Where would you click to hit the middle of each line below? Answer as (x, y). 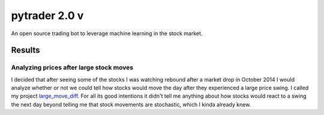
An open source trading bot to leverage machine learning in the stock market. (107, 33)
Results (25, 50)
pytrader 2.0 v (47, 15)
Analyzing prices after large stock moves (72, 67)
